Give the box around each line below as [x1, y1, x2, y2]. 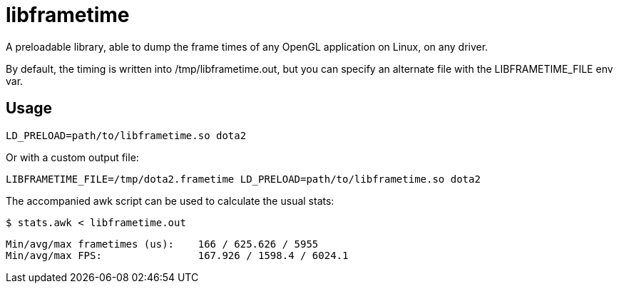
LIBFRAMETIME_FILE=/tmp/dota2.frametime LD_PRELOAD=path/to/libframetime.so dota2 [6, 173, 481, 185]
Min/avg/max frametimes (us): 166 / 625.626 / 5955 [6, 238, 319, 250]
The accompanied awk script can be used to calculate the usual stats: [6, 194, 334, 207]
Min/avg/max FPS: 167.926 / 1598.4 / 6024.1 [6, 249, 349, 261]
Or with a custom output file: [6, 151, 139, 163]
